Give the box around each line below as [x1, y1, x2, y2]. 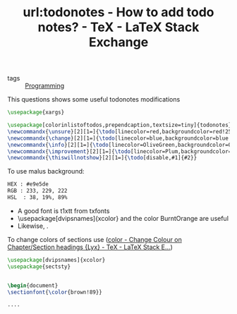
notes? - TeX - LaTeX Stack [37, 19, 200, 35]
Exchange [88, 35, 149, 50]
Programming [25, 82, 65, 90]
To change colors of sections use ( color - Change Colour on [7, 235, 182, 243]
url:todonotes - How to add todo [23, 4, 214, 20]
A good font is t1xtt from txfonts [17, 206, 110, 215]
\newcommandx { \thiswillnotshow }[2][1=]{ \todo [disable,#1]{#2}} [7, 155, 197, 162]
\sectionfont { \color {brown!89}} [7, 289, 102, 296]
